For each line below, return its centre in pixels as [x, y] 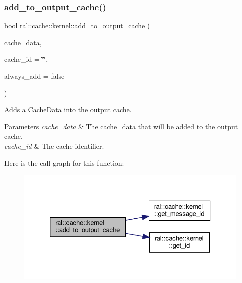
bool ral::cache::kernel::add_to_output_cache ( [77, 25]
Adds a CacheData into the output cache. [68, 109]
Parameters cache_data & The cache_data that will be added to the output [121, 126]
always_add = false [34, 76]
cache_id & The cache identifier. [54, 146]
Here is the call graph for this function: [64, 163]
